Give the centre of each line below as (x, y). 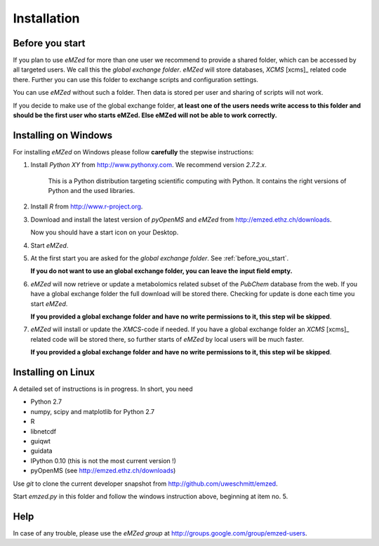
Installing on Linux (54, 372)
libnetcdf (43, 431)
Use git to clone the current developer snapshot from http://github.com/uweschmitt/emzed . (145, 484)
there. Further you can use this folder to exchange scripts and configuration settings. (136, 79)
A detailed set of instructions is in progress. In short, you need (103, 389)
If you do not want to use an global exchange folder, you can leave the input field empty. (161, 271)
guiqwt (40, 441)
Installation (46, 18)
